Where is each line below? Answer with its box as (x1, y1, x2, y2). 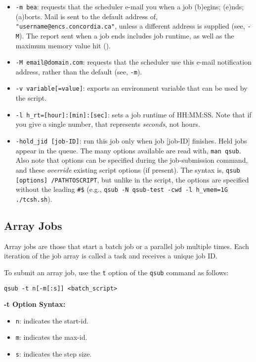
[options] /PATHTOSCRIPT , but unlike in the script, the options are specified (15, 174, 249, 184)
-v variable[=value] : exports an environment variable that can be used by (15, 83, 248, 93)
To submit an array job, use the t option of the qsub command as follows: (4, 267, 229, 277)
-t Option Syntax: (4, 299, 66, 309)
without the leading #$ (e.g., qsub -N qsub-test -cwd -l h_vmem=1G (15, 184, 228, 194)
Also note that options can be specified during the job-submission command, (15, 155, 248, 165)
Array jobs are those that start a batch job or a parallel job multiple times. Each (4, 241, 249, 251)
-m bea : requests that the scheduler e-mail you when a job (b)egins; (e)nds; (15, 1, 244, 11)
